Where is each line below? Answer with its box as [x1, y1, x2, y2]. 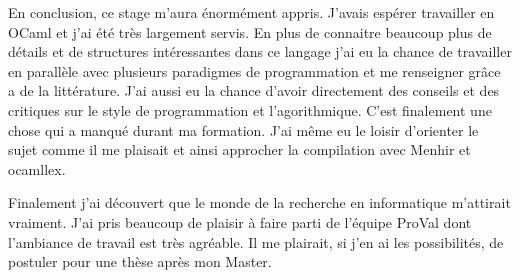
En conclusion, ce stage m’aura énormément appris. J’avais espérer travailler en [8, 2, 495, 22]
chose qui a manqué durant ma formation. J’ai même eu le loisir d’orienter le [8, 119, 479, 140]
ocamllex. [8, 158, 66, 179]
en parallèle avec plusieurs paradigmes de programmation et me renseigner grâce [8, 60, 501, 81]
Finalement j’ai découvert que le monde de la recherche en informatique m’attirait [8, 192, 511, 213]
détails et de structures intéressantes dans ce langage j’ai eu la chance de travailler [8, 41, 512, 62]
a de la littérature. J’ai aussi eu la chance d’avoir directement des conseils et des [8, 80, 500, 101]
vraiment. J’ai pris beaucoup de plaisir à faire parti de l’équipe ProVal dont [8, 211, 472, 232]
